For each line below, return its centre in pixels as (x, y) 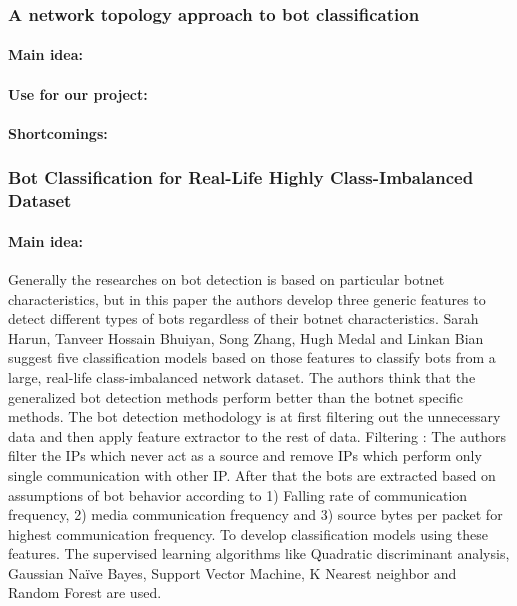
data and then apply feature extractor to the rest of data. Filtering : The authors (257, 435)
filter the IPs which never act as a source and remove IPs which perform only (245, 455)
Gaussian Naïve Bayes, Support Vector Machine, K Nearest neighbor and (232, 572)
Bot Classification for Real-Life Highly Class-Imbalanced (241, 177)
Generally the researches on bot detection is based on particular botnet (226, 278)
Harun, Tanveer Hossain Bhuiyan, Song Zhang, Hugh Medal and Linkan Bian (246, 337)
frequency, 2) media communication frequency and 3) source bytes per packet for (255, 514)
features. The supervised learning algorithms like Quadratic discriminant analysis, (259, 553)
